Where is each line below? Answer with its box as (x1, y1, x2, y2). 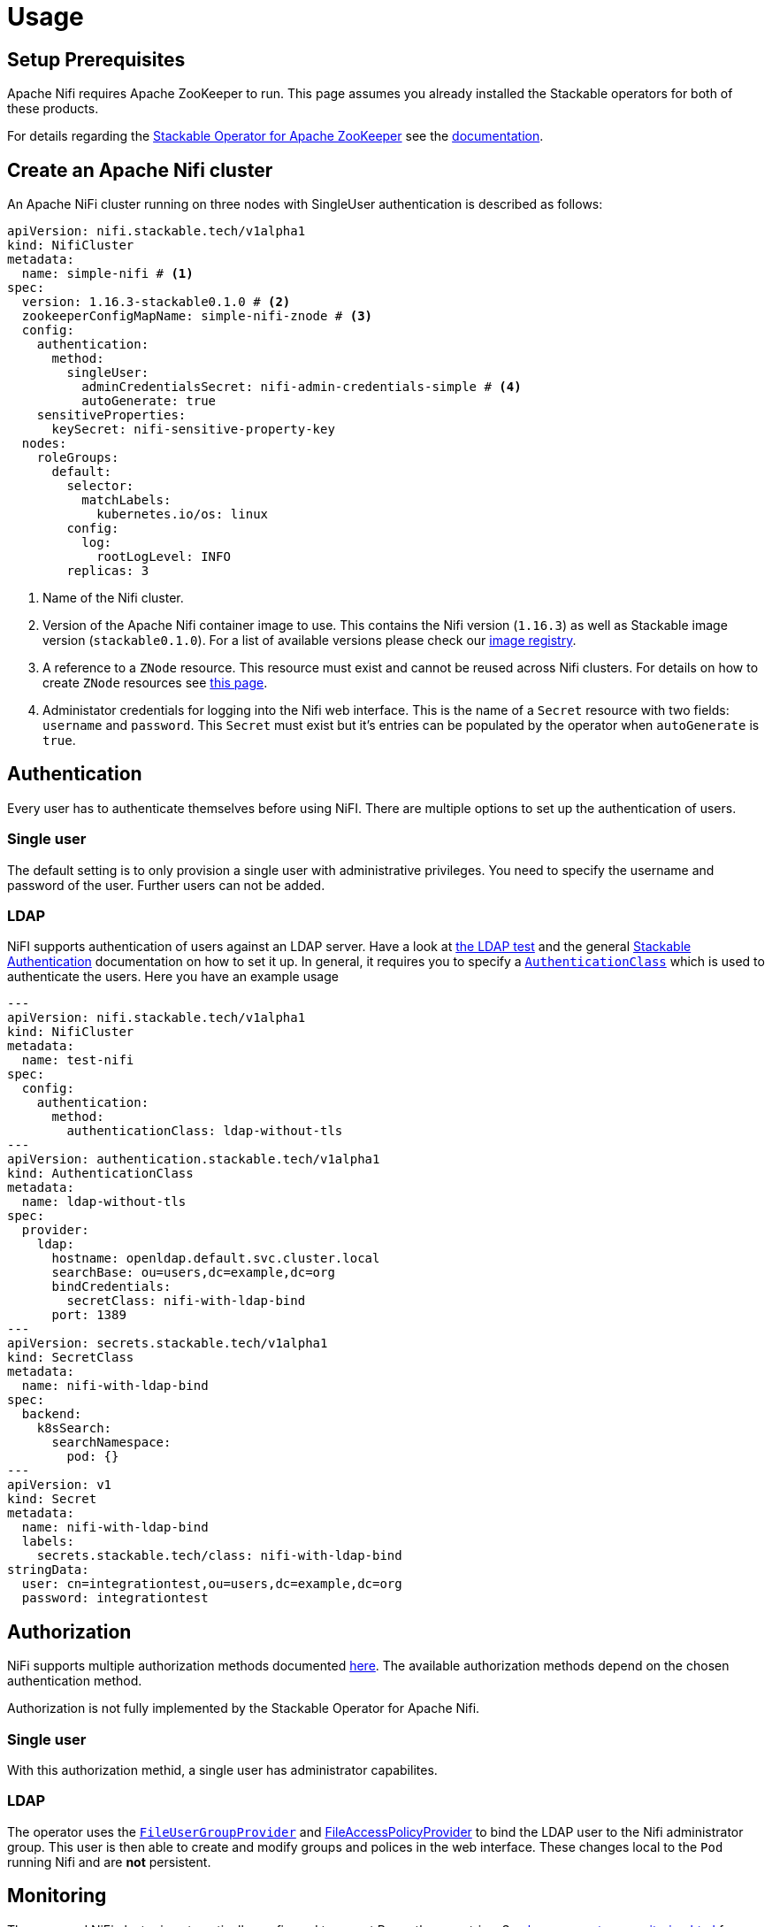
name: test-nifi (21, 1053, 134, 1068)
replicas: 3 (66, 564, 149, 579)
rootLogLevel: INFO (96, 549, 231, 564)
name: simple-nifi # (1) (21, 266, 194, 281)
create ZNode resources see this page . (42, 675, 268, 691)
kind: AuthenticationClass (7, 1166, 194, 1181)
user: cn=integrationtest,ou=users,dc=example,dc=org (21, 1577, 402, 1592)
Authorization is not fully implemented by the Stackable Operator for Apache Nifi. (7, 1701, 480, 1716)
